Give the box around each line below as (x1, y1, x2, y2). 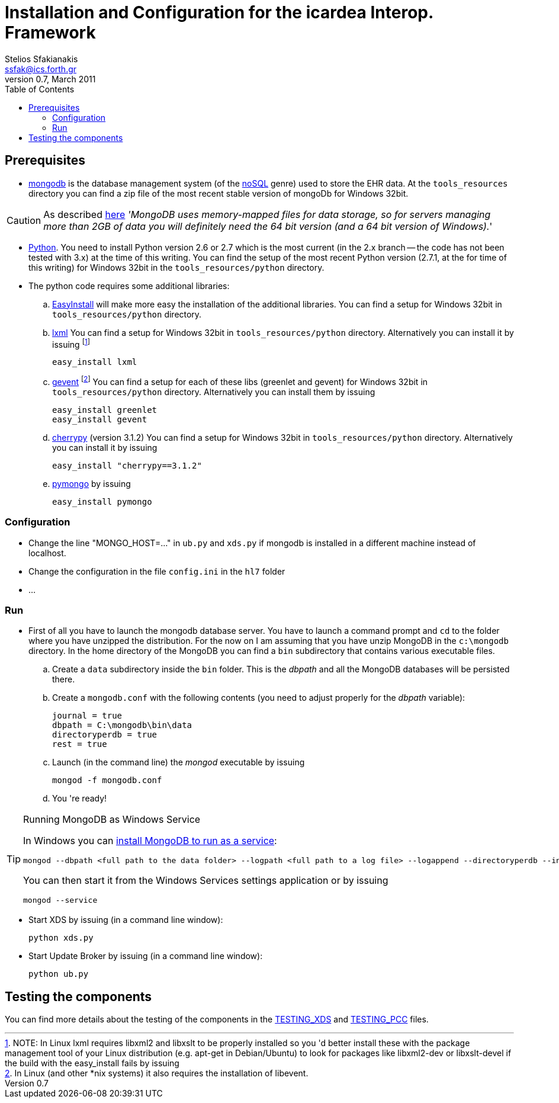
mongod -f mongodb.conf (52, 775, 162, 785)
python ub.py (28, 969, 89, 979)
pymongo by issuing (52, 478, 131, 489)
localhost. (28, 547, 66, 558)
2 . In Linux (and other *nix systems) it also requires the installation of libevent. (5, 1068, 309, 1079)
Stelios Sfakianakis (5, 53, 78, 64)
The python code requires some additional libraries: (28, 280, 230, 291)
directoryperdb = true (52, 730, 158, 740)
